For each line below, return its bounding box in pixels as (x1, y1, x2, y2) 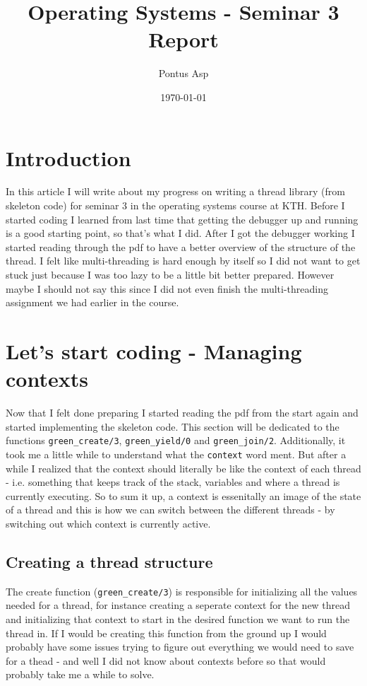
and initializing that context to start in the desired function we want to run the (6, 612, 350, 627)
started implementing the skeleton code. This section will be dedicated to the (6, 419, 339, 434)
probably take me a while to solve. (6, 667, 155, 682)
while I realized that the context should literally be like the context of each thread (6, 460, 361, 475)
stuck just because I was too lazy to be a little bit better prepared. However (6, 267, 335, 281)
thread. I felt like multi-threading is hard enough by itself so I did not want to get (6, 253, 361, 268)
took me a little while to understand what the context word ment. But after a (6, 446, 347, 461)
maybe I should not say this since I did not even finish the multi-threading (6, 281, 328, 296)
